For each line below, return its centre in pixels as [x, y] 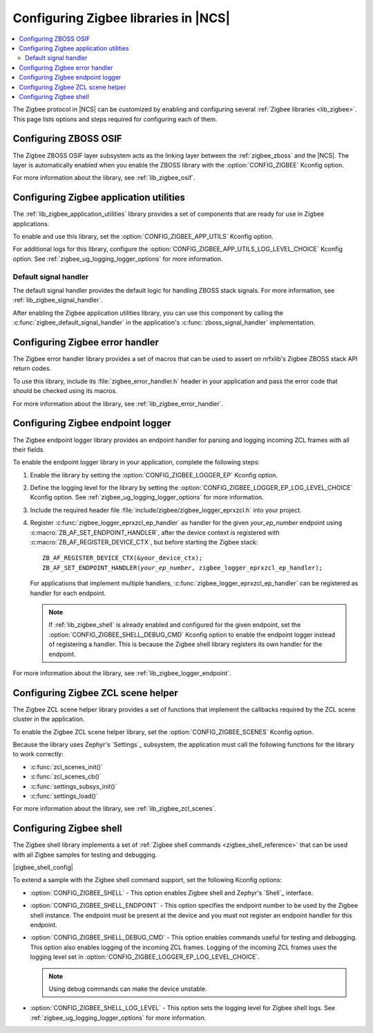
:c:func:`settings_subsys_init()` [74, 786]
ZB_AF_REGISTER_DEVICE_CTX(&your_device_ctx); [123, 558]
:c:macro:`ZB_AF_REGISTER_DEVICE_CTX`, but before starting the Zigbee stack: [144, 542]
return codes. [32, 368]
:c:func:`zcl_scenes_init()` [67, 767]
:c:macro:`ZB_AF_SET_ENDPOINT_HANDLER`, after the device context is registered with [155, 532]
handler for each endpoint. [68, 593]
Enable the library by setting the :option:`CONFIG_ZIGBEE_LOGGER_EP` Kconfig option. [154, 475]
